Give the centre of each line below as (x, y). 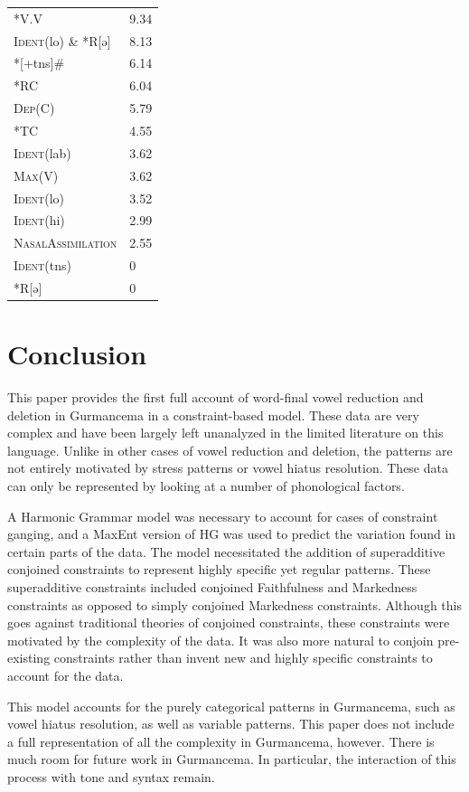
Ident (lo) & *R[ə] (62, 40)
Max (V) (36, 175)
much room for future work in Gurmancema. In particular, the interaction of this (232, 759)
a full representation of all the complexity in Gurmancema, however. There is (221, 741)
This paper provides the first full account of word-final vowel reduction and (216, 397)
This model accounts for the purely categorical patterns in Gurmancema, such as (231, 706)
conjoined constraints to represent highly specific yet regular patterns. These (219, 569)
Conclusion (77, 354)
